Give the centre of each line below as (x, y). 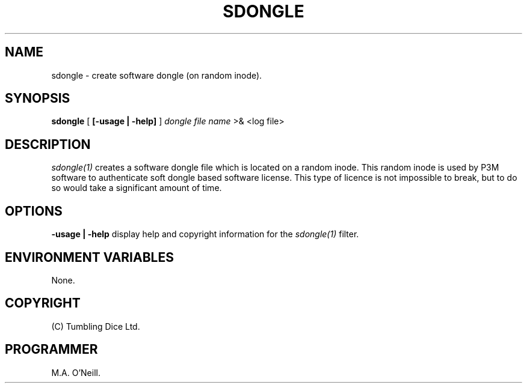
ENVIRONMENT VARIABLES (89, 257)
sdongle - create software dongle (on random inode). (157, 75)
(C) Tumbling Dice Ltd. (96, 326)
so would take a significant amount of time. (137, 188)
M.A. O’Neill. (76, 372)
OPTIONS (34, 211)
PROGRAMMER (51, 350)
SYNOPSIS (38, 99)
